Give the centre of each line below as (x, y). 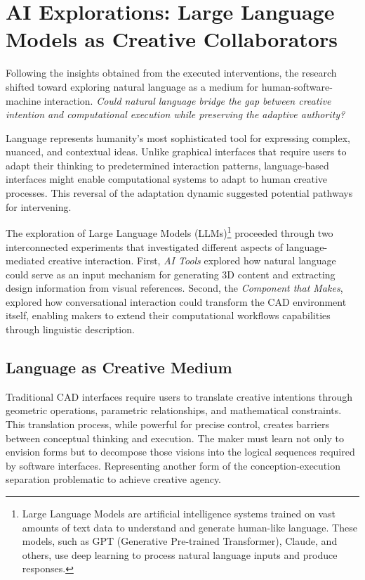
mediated (25, 260)
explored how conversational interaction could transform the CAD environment (176, 301)
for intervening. (39, 206)
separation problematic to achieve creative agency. (114, 479)
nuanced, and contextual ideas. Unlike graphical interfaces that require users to (176, 152)
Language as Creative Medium (119, 367)
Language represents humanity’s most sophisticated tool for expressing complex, (178, 137)
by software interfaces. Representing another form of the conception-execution (173, 465)
